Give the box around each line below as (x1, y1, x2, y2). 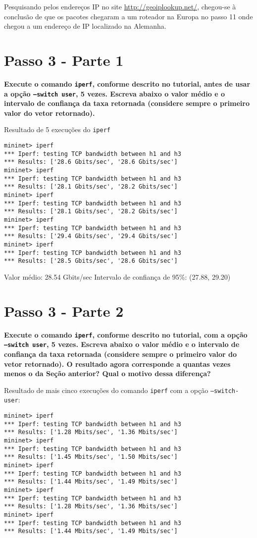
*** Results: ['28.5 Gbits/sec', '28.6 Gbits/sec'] (4, 257, 178, 265)
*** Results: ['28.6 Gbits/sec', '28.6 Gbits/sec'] (4, 158, 178, 166)
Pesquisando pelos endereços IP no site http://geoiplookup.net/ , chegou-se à (4, 1, 236, 11)
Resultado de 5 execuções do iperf (4, 124, 110, 135)
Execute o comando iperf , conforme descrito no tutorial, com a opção (4, 329, 248, 340)
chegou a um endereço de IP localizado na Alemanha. (4, 21, 166, 31)
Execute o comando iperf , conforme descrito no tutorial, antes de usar (4, 78, 251, 89)
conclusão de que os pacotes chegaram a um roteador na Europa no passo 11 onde (4, 11, 253, 21)
